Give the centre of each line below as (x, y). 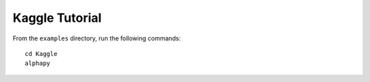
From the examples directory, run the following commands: (97, 38)
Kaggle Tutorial (57, 18)
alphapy (38, 64)
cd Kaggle (41, 54)
